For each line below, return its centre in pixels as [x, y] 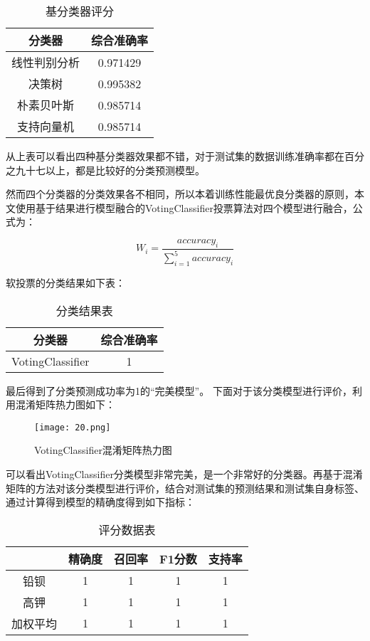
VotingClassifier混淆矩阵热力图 [103, 450]
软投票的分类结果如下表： [65, 282]
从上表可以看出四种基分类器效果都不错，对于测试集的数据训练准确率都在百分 [185, 156]
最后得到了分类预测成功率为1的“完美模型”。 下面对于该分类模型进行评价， [179, 390]
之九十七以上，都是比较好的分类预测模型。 [105, 170]
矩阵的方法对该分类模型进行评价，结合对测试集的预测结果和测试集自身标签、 [185, 488]
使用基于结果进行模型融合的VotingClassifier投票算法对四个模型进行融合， [184, 207]
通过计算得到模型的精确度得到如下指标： [100, 502]
